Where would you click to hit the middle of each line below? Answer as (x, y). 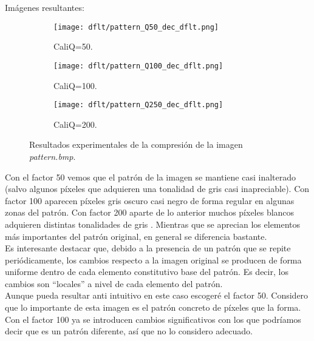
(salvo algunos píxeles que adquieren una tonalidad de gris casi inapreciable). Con (157, 189)
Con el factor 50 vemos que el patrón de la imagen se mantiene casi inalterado (151, 177)
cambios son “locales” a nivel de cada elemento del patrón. (114, 283)
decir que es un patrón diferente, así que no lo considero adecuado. (129, 331)
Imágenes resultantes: (45, 7)
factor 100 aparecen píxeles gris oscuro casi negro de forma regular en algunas (150, 200)
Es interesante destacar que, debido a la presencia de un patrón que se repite (148, 248)
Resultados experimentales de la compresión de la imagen (136, 144)
